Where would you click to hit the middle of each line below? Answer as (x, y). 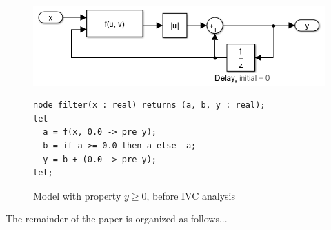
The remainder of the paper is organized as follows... (117, 219)
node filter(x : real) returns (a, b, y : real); (149, 105)
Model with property (77, 195)
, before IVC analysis (191, 195)
